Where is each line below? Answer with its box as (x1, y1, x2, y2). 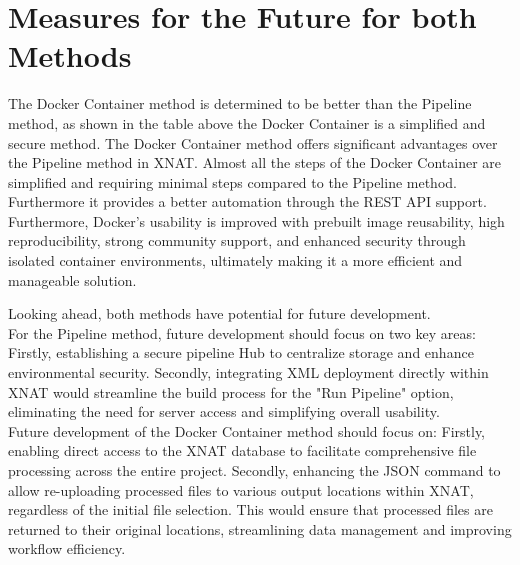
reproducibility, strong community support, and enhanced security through (8, 230, 466, 251)
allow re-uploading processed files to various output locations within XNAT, (8, 479, 474, 500)
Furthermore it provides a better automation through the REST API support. (8, 191, 487, 212)
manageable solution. (8, 269, 137, 290)
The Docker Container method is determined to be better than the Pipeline (8, 93, 472, 114)
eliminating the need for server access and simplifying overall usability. (8, 401, 440, 422)
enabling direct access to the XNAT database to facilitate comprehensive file (8, 440, 477, 461)
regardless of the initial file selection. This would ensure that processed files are (8, 499, 493, 520)
